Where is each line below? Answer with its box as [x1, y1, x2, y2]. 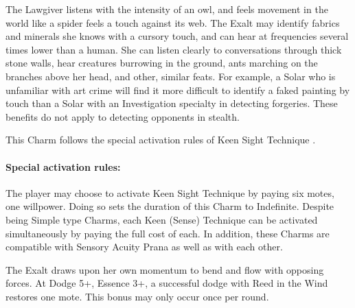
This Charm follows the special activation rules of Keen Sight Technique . [5, 132, 316, 147]
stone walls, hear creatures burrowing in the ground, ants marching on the [5, 56, 318, 70]
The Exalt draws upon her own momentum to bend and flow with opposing [5, 262, 324, 276]
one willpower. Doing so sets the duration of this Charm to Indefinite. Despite [5, 199, 334, 213]
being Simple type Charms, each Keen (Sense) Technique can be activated [5, 212, 318, 226]
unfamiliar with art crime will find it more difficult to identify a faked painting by [5, 82, 350, 97]
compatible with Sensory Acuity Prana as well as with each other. [5, 239, 283, 254]
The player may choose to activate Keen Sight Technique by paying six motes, [5, 185, 334, 200]
